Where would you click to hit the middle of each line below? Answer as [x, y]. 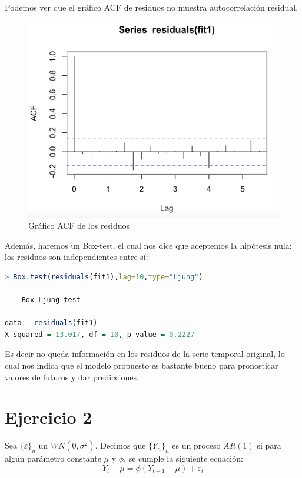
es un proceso [196, 445]
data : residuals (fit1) [51, 323]
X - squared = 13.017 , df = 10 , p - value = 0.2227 [100, 334]
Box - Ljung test [51, 300]
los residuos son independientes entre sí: [77, 257]
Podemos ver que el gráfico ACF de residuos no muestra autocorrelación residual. [152, 7]
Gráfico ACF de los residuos [79, 225]
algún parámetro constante [53, 458]
